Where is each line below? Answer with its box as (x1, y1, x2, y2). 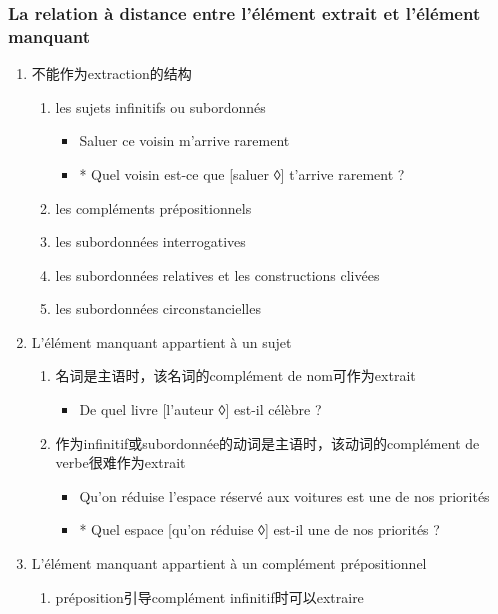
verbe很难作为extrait (55, 452, 186, 473)
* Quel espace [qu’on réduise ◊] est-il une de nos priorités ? (79, 519, 440, 540)
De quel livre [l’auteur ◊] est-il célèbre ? (79, 399, 322, 420)
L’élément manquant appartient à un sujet (31, 331, 292, 352)
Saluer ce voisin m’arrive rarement (79, 130, 290, 151)
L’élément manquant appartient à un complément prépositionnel (31, 553, 427, 574)
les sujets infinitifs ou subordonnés (55, 96, 266, 117)
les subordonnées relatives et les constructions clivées (55, 264, 380, 285)
